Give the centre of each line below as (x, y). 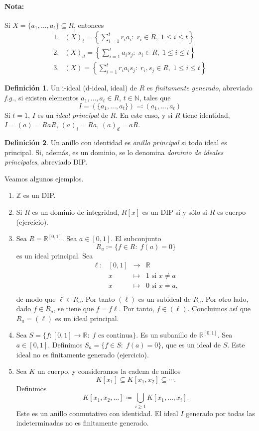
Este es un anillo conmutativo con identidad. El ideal (97, 413)
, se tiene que (74, 308)
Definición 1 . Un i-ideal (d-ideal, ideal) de (71, 88)
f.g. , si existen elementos (42, 98)
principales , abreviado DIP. (46, 162)
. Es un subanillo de (167, 335)
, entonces (89, 25)
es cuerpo (231, 212)
